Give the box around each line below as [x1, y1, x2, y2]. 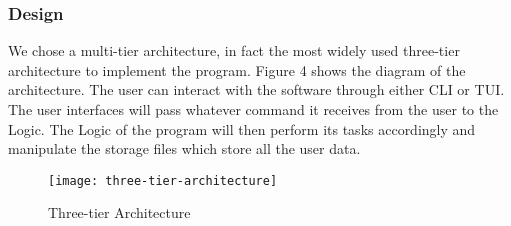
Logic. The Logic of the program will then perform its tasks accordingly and [8, 118, 476, 139]
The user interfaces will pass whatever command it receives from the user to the [8, 99, 499, 119]
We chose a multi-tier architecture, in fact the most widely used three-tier [8, 40, 460, 61]
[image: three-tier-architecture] [48, 173, 278, 188]
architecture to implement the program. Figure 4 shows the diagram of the [8, 59, 466, 80]
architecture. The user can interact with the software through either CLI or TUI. [8, 79, 505, 100]
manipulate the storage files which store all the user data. [8, 138, 361, 159]
